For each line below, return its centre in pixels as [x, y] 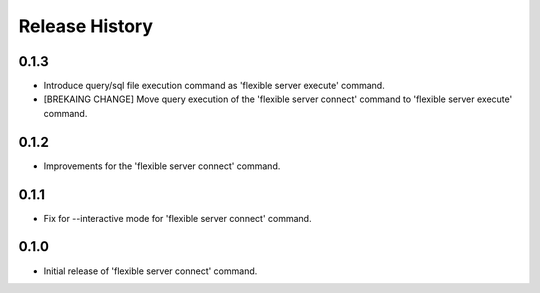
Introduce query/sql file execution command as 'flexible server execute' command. [214, 86]
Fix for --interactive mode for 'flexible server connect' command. [177, 218]
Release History [86, 26]
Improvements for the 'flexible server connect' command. [162, 166]
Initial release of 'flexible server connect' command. [150, 271]
